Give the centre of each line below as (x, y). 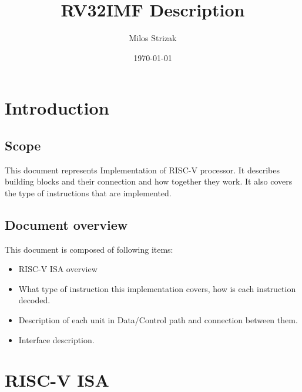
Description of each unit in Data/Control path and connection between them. (158, 320)
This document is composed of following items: (89, 249)
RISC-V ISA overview (58, 269)
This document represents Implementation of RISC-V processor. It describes (142, 170)
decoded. (34, 300)
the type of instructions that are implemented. (88, 192)
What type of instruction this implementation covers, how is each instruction (157, 288)
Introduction (57, 108)
